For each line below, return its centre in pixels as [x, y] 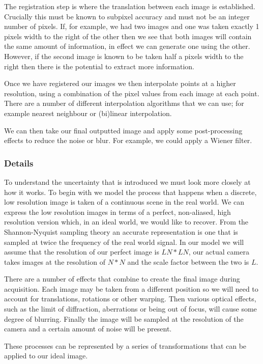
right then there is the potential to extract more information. [99, 66]
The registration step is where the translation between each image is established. [130, 6]
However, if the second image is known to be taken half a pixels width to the [124, 56]
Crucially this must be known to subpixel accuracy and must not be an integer [127, 16]
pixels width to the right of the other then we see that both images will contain [128, 36]
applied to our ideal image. [46, 356]
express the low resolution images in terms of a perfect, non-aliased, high [118, 212]
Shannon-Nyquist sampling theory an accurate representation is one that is [121, 231]
